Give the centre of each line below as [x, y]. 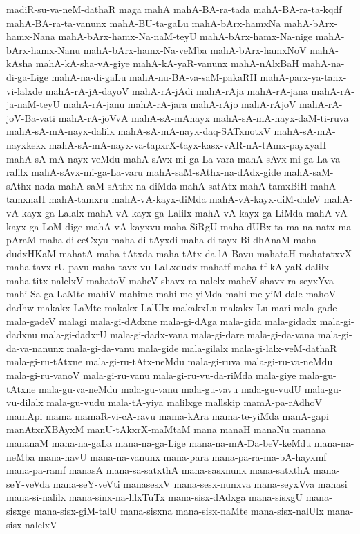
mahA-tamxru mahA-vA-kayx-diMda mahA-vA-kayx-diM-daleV [185, 199]
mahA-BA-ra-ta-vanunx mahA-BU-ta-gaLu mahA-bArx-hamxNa [144, 22]
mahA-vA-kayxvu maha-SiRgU [151, 226]
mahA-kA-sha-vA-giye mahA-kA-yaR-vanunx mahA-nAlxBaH [167, 63]
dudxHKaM [31, 253]
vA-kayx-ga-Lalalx [45, 212]
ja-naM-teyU [33, 104]
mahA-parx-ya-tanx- [303, 76]
